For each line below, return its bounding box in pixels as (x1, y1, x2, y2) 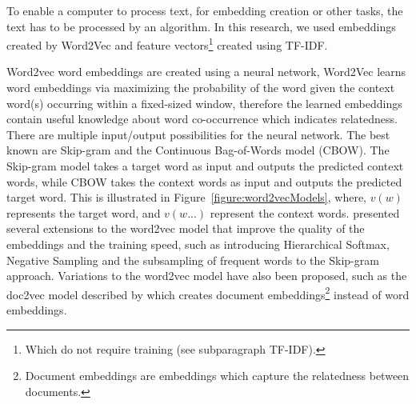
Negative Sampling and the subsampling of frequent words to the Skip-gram (6, 251, 379, 268)
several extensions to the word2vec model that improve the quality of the (6, 220, 365, 237)
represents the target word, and (6, 204, 161, 221)
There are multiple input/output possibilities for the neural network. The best (6, 126, 390, 142)
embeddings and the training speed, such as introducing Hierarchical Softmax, (6, 235, 390, 252)
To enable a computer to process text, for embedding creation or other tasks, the (6, 2, 403, 18)
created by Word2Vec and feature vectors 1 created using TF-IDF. (6, 34, 328, 53)
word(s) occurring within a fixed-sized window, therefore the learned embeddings (6, 94, 402, 111)
